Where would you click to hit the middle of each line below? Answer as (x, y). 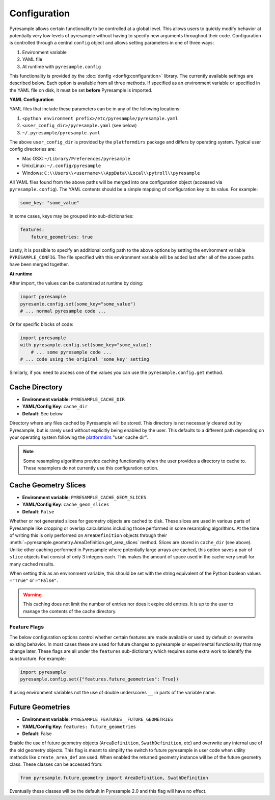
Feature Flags (27, 627)
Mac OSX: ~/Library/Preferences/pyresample (76, 158)
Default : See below (43, 413)
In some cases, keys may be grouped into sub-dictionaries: (72, 216)
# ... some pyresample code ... (71, 352)
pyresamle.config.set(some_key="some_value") (78, 304)
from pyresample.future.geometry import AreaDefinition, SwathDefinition (114, 778)
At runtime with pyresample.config (62, 66)
